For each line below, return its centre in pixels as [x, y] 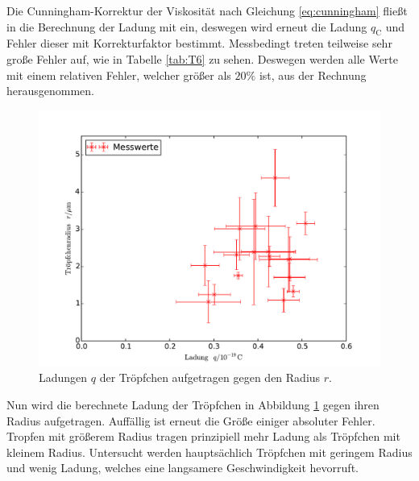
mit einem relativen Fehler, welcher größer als [119, 75]
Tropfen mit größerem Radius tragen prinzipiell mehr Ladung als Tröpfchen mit [203, 436]
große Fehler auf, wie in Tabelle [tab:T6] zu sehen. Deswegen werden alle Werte [203, 58]
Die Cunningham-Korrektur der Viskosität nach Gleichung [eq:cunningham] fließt [207, 10]
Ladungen [63, 377]
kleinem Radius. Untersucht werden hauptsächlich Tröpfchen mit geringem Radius [209, 452]
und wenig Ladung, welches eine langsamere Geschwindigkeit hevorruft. [183, 468]
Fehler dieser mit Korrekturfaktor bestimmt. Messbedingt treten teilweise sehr [199, 43]
